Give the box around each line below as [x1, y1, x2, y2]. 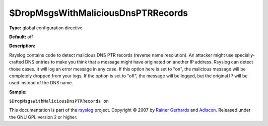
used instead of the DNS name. [9, 80, 73, 86]
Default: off [9, 34, 33, 40]
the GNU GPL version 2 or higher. [9, 114, 78, 120]
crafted [9, 59, 24, 65]
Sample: [9, 89, 27, 95]
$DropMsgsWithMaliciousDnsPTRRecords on [9, 98, 109, 104]
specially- [234, 52, 255, 58]
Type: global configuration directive [9, 25, 83, 31]
